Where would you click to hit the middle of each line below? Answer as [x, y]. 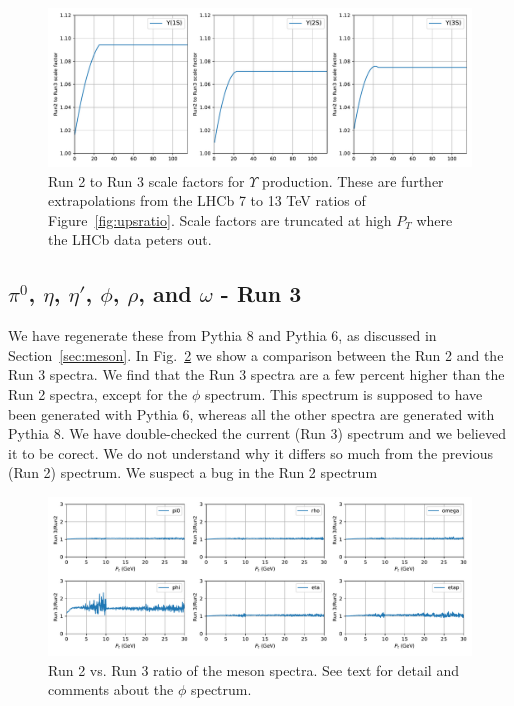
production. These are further [353, 180]
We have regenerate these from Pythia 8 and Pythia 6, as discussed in [222, 335]
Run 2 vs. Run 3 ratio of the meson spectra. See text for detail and [253, 669]
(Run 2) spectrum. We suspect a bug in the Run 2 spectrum [193, 472]
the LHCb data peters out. [130, 239]
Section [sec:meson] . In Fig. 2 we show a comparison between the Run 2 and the [256, 354]
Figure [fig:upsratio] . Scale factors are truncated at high [220, 219]
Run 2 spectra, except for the [98, 393]
